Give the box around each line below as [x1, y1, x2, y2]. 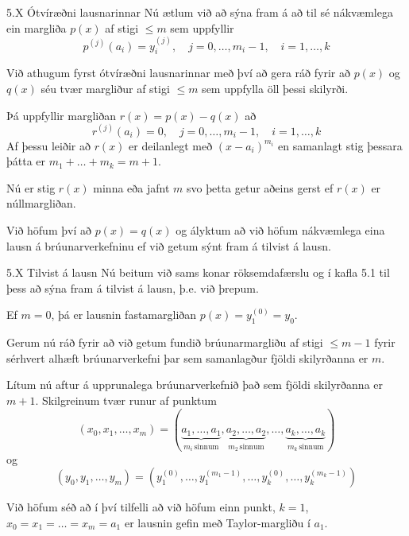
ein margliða [6, 19, 67, 36]
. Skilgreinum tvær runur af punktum [35, 392, 217, 409]
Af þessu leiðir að [6, 137, 91, 153]
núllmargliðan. [6, 195, 76, 212]
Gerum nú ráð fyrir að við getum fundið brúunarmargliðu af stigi [6, 334, 323, 351]
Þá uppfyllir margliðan [6, 107, 116, 123]
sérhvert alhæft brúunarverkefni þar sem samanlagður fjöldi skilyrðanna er [6, 349, 368, 366]
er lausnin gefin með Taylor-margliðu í [124, 514, 311, 530]
